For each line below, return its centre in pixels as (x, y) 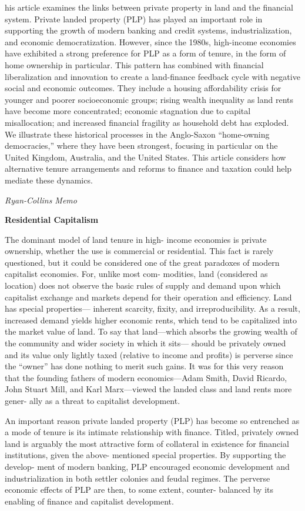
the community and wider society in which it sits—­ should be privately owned (145, 343)
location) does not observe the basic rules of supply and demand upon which (143, 285)
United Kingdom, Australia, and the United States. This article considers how (145, 157)
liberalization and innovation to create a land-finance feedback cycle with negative (152, 76)
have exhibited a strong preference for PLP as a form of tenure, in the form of (145, 53)
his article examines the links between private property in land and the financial (149, 7)
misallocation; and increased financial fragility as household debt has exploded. (147, 122)
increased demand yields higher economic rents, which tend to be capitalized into (151, 320)
